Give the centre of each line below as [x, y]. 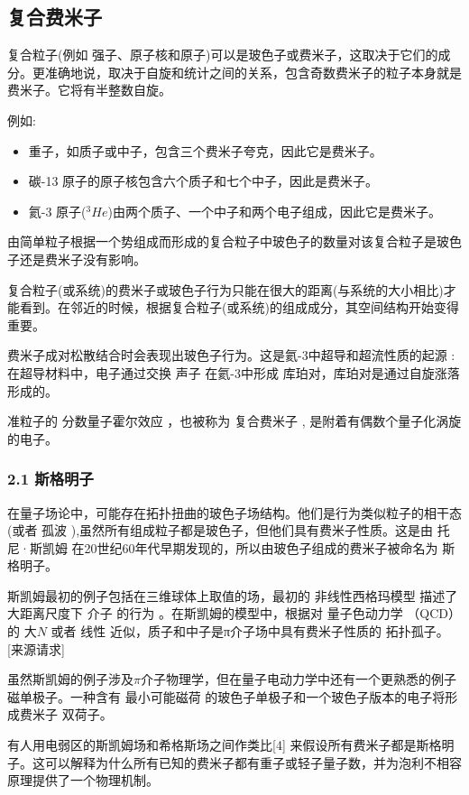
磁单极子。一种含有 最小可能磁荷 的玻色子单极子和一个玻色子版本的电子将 [226, 696]
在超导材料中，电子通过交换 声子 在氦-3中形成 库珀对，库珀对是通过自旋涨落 [234, 372]
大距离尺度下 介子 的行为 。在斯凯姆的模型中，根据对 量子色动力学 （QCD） [234, 613]
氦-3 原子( [57, 211]
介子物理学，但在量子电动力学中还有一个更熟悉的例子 [298, 679]
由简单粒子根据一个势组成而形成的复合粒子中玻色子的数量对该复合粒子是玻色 [234, 241]
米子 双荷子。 [72, 714]
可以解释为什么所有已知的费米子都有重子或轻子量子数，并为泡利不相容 [253, 762]
